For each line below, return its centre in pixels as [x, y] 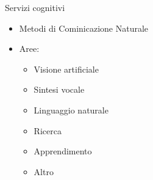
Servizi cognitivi [35, 7]
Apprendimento [63, 151]
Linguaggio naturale [71, 110]
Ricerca [48, 130]
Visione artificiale [66, 69]
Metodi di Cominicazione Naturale [84, 28]
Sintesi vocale [59, 89]
